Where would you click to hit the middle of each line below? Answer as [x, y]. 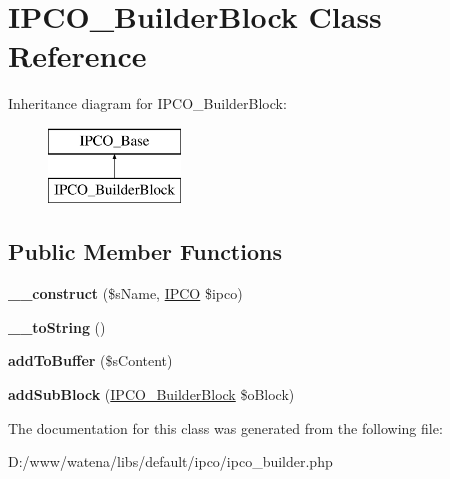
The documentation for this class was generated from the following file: [225, 427]
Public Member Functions [145, 251]
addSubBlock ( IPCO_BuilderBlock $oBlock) [151, 394]
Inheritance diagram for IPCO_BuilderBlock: [147, 103]
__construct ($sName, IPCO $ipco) [125, 293]
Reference [77, 55]
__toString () [57, 326]
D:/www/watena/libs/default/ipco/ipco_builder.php [170, 461]
